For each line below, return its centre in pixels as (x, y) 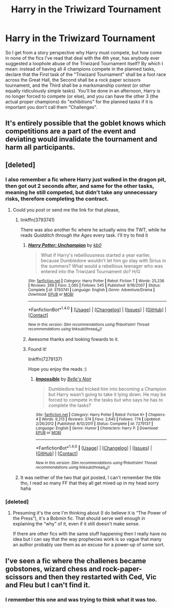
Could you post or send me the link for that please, (66, 210)
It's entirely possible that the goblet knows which (86, 123)
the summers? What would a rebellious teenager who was (102, 266)
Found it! (37, 349)
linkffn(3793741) (37, 220)
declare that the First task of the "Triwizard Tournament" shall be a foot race (86, 74)
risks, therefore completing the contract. (57, 199)
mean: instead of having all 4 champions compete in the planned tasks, (80, 69)
